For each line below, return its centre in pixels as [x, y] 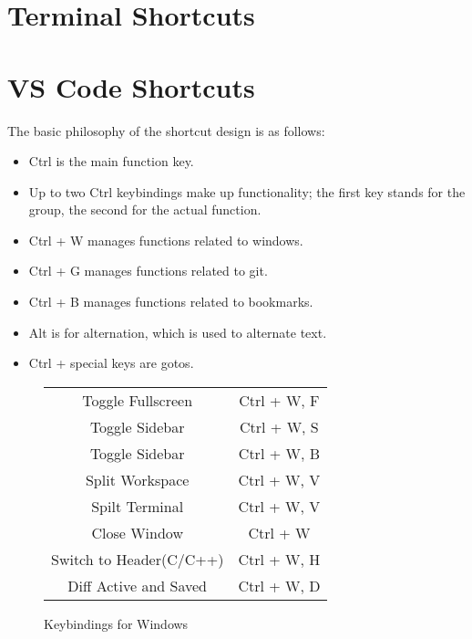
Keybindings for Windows [116, 623]
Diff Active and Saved [138, 585]
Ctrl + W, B [279, 453]
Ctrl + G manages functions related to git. [148, 271]
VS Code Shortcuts [131, 86]
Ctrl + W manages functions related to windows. [166, 240]
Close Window [137, 532]
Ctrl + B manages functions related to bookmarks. [171, 302]
